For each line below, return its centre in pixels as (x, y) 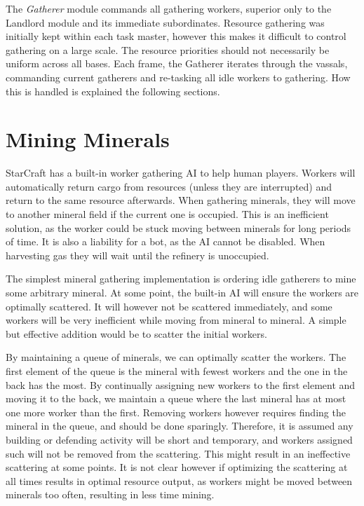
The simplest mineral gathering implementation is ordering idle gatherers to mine (181, 279)
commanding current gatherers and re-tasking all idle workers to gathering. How (178, 77)
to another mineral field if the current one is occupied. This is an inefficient (167, 214)
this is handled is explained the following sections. (113, 91)
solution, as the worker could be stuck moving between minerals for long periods (178, 227)
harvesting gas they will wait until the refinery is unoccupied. (137, 255)
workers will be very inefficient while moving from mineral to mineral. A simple (176, 320)
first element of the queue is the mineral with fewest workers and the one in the (177, 371)
